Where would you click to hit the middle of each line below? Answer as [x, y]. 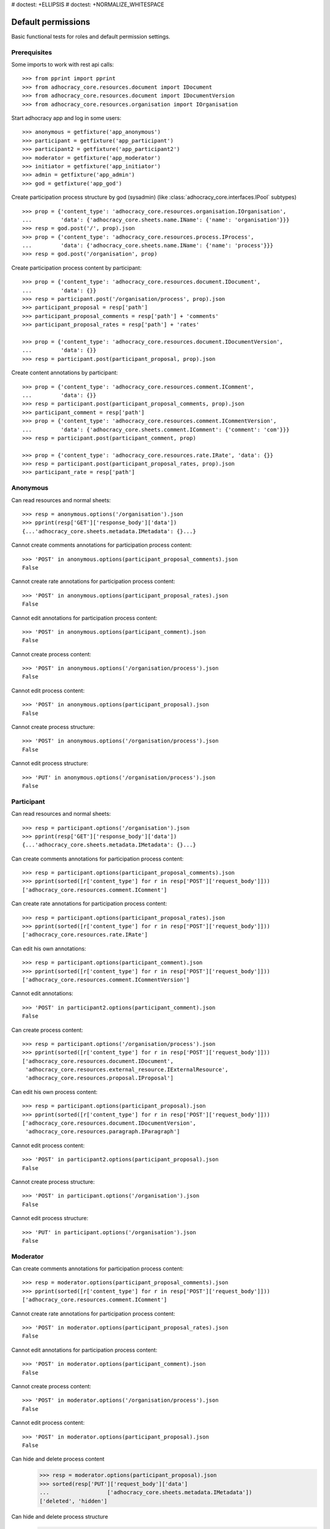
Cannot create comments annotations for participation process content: [101, 545]
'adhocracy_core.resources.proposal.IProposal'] [100, 1078]
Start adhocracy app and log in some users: [66, 118]
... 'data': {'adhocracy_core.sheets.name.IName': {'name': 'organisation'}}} [156, 220]
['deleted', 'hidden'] [73, 1501]
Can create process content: [47, 1030]
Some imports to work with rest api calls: [63, 65]
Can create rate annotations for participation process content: [89, 904]
